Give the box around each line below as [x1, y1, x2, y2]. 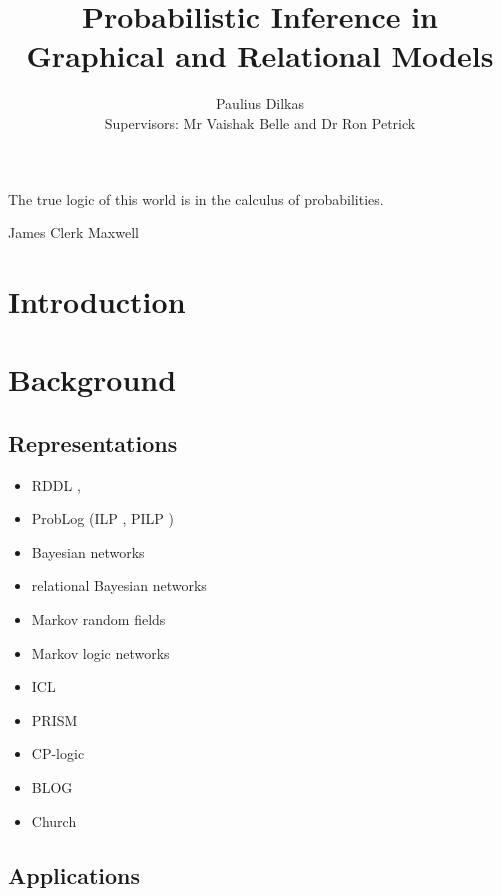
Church [31, 810, 77, 831]
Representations [8, 427, 178, 458]
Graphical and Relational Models [26, 35, 494, 76]
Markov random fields [31, 609, 166, 630]
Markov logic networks [31, 642, 170, 663]
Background [8, 359, 177, 400]
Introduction [8, 280, 186, 321]
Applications [8, 859, 141, 890]
